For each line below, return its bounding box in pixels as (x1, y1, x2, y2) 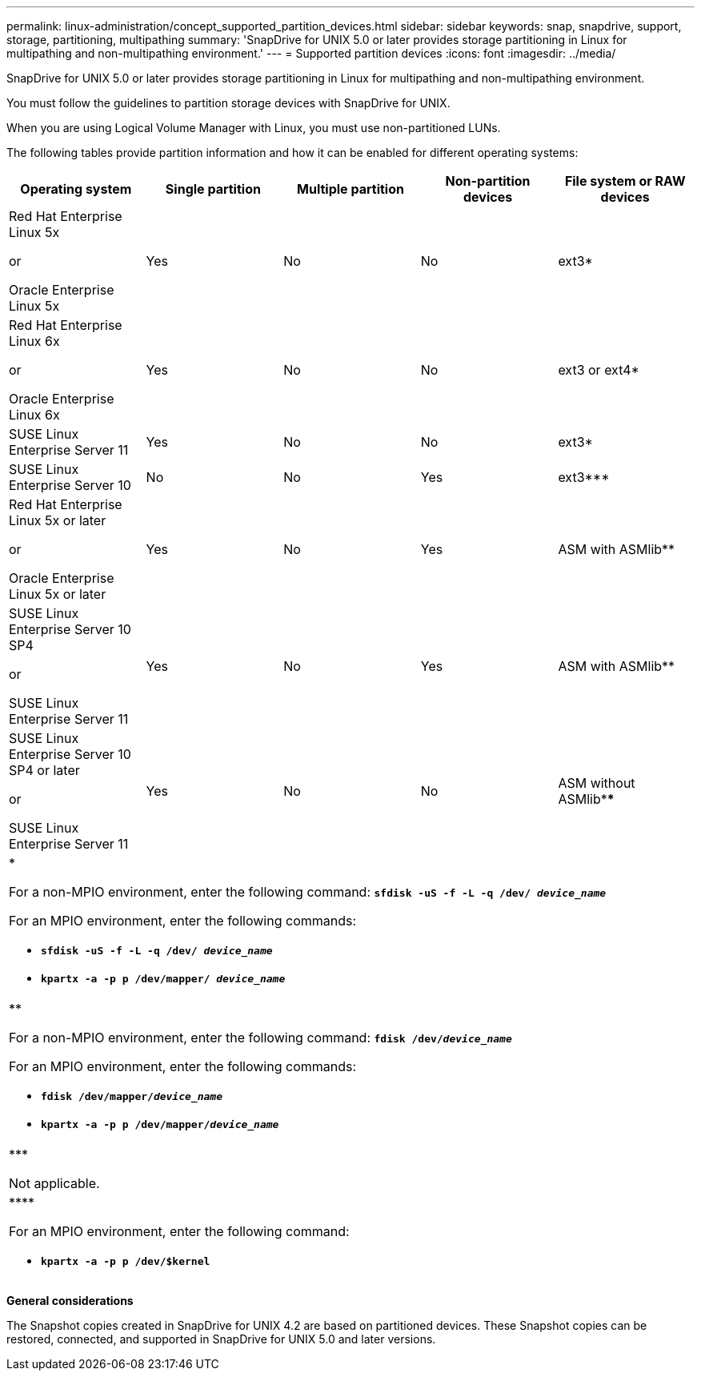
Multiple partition (297, 181, 404, 197)
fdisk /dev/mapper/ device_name (41, 1090, 222, 1102)
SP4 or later (9, 762, 80, 778)
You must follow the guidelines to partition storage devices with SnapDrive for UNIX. (6, 96, 451, 110)
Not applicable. (9, 1175, 100, 1191)
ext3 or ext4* (558, 362, 639, 378)
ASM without (558, 775, 635, 791)
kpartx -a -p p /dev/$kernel (41, 1255, 210, 1267)
